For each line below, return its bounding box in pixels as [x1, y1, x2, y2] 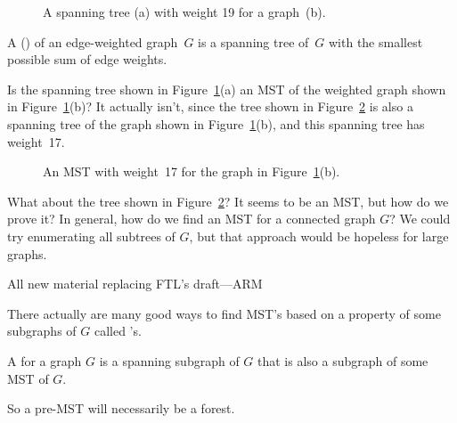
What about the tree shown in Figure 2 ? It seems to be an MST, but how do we [7, 191, 449, 210]
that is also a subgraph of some [257, 351, 428, 370]
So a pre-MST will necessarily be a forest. [7, 399, 235, 418]
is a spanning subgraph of [99, 351, 240, 370]
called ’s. [94, 321, 142, 340]
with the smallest [328, 32, 423, 51]
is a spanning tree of [198, 32, 309, 51]
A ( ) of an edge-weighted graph [7, 32, 178, 51]
